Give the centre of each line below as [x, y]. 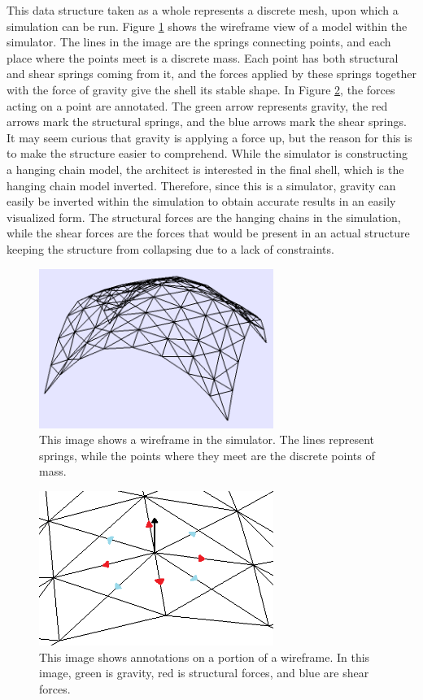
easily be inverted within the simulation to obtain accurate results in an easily [201, 201]
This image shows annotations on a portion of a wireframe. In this [205, 657]
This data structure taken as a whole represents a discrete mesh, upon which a [203, 10]
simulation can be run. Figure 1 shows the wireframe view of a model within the [207, 26]
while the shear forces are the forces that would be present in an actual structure [208, 233]
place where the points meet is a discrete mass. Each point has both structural [203, 57]
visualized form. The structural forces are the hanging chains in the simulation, [204, 217]
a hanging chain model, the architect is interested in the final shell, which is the [205, 169]
